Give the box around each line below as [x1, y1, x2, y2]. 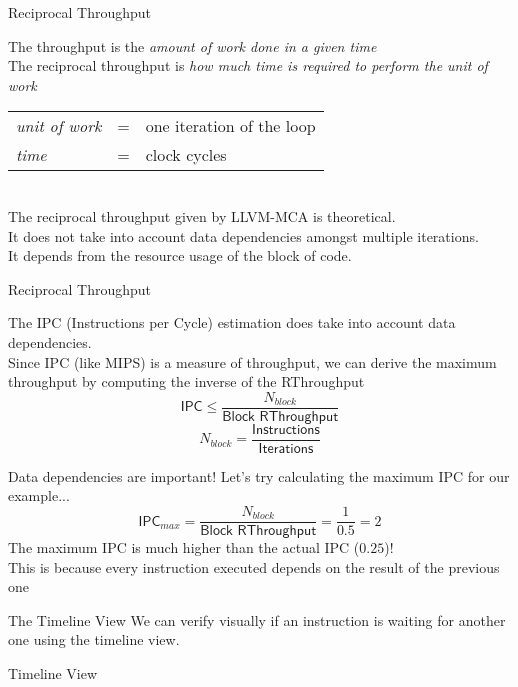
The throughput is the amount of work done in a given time [8, 35, 377, 56]
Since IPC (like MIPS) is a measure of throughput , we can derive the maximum [8, 351, 497, 372]
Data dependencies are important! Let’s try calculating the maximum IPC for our [8, 465, 510, 486]
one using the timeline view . [8, 629, 180, 650]
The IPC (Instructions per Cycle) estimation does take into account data [8, 312, 456, 333]
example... [8, 485, 70, 506]
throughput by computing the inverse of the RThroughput [8, 371, 365, 392]
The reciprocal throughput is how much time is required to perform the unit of [8, 55, 488, 76]
